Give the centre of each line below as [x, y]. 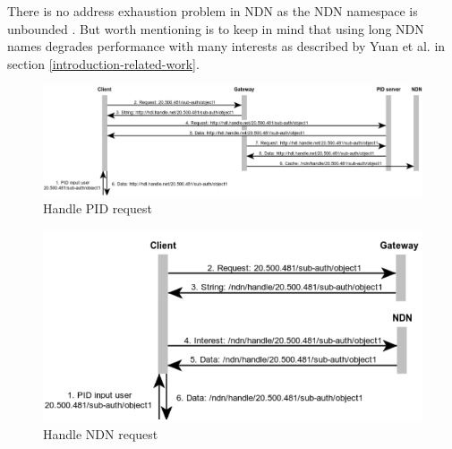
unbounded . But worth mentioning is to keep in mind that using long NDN [216, 28]
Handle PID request [98, 208]
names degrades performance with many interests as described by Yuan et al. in [226, 46]
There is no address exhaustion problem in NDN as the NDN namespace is [213, 11]
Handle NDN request [101, 434]
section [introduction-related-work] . [103, 63]
